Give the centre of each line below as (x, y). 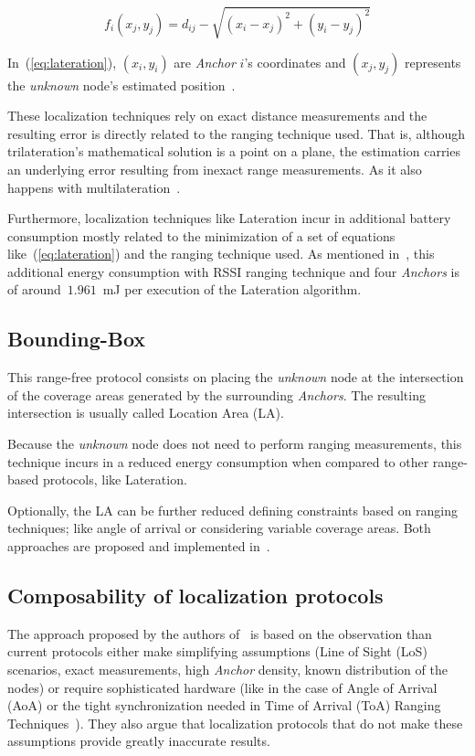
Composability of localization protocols (195, 596)
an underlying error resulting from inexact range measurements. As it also (215, 169)
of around (34, 289)
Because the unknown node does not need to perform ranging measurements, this (235, 444)
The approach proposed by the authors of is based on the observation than (220, 633)
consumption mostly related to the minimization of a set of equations (201, 235)
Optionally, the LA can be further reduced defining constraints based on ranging (233, 510)
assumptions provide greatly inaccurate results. (139, 741)
